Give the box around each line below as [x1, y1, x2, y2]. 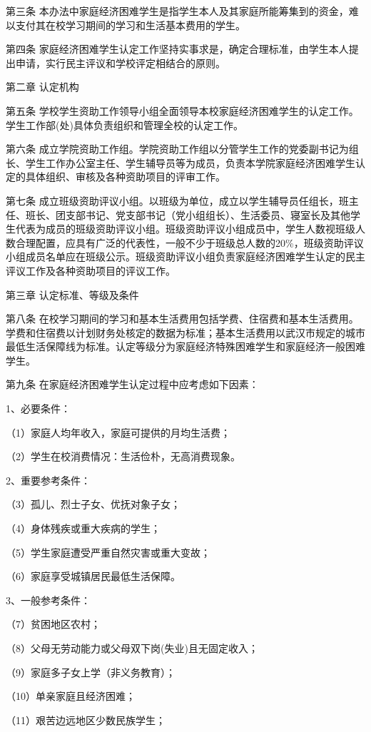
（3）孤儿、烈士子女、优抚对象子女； [6, 497, 181, 512]
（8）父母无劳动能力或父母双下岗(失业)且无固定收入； [6, 641, 258, 655]
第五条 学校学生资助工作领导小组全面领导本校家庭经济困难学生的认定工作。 [6, 103, 359, 118]
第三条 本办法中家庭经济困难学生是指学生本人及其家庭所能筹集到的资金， [6, 4, 349, 18]
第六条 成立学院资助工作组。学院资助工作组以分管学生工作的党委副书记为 [6, 141, 349, 156]
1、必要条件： [6, 401, 71, 416]
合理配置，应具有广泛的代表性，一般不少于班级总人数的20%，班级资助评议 [15, 235, 364, 250]
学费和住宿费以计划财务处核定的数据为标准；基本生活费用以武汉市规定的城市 [6, 325, 365, 340]
